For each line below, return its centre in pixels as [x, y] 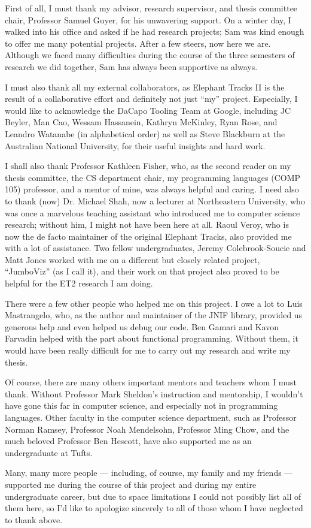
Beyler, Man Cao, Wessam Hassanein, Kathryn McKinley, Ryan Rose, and [141, 122]
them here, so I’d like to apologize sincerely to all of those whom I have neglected [154, 508]
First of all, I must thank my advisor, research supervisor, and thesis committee [151, 8]
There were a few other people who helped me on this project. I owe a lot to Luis [154, 303]
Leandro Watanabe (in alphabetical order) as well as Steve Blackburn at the [145, 133]
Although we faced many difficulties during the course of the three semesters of [150, 55]
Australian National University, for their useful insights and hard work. [135, 145]
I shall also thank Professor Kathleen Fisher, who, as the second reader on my [148, 166]
